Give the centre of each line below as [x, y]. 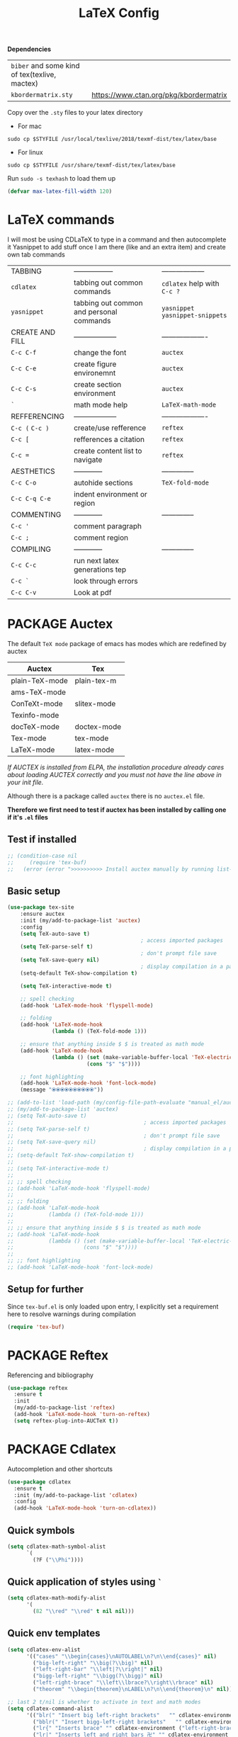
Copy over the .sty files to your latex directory [75, 113]
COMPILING [31, 549]
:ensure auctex [42, 914]
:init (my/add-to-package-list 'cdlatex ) [76, 1495]
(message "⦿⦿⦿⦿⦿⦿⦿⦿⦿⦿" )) [62, 1090]
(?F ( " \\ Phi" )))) [58, 1560]
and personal [95, 312]
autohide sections [103, 483]
